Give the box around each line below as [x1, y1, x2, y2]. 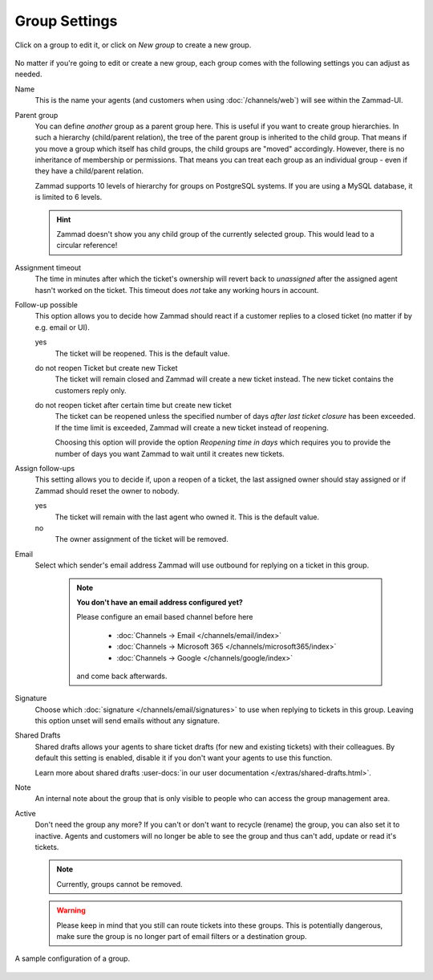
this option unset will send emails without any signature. [34, 716, 221, 726]
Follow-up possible [14, 299, 78, 309]
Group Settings [14, 12, 118, 30]
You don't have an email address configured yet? [76, 597, 244, 607]
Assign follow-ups [14, 464, 75, 474]
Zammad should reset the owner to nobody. [34, 486, 180, 495]
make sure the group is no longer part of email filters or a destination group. [56, 931, 308, 941]
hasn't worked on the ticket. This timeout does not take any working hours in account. [34, 285, 319, 295]
